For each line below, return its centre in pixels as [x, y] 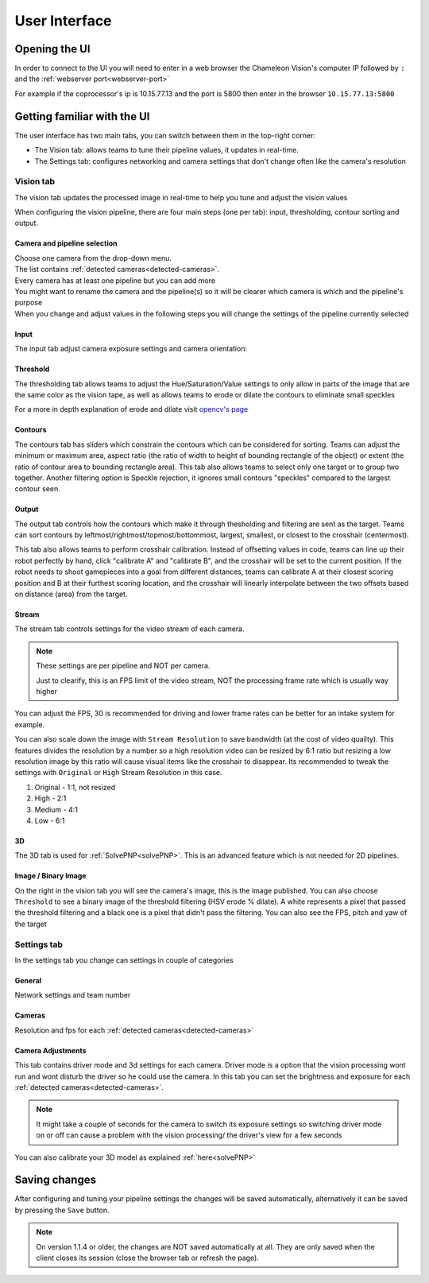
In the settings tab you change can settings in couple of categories [124, 960]
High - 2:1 [50, 798]
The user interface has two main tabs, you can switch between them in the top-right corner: [165, 135]
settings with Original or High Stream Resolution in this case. [118, 773]
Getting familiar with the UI [82, 116]
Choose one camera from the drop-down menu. [93, 258]
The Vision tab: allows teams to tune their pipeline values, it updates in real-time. [167, 150]
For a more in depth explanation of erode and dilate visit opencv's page [131, 409]
